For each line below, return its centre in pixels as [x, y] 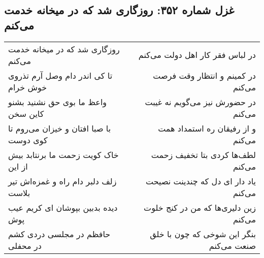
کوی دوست [28, 140]
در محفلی [25, 245]
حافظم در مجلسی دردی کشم [59, 234]
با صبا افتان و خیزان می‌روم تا [60, 128]
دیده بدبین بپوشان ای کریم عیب [63, 207]
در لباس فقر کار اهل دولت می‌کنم [197, 55]
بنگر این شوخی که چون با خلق [203, 234]
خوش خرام [28, 87]
